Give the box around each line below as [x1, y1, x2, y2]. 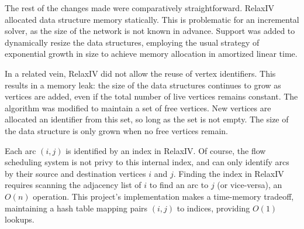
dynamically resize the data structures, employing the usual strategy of [5, 36, 260, 48]
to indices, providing [177, 201, 250, 214]
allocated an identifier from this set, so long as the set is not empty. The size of [5, 113, 289, 125]
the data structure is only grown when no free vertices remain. [5, 124, 228, 136]
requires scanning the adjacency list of [5, 179, 141, 191]
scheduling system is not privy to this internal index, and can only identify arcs [5, 156, 289, 168]
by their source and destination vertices [5, 167, 146, 179]
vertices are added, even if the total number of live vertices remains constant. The [5, 90, 298, 102]
